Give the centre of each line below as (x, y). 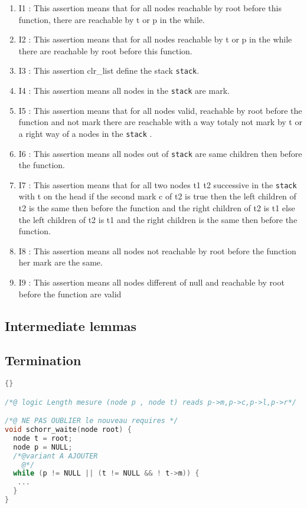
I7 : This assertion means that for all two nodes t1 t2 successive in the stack (158, 184)
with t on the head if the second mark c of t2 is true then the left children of (157, 196)
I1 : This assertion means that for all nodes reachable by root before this (150, 8)
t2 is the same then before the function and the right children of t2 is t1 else (157, 208)
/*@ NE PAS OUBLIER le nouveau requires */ (92, 421)
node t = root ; (43, 438)
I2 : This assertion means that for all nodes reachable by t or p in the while (155, 39)
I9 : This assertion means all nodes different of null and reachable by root (151, 282)
